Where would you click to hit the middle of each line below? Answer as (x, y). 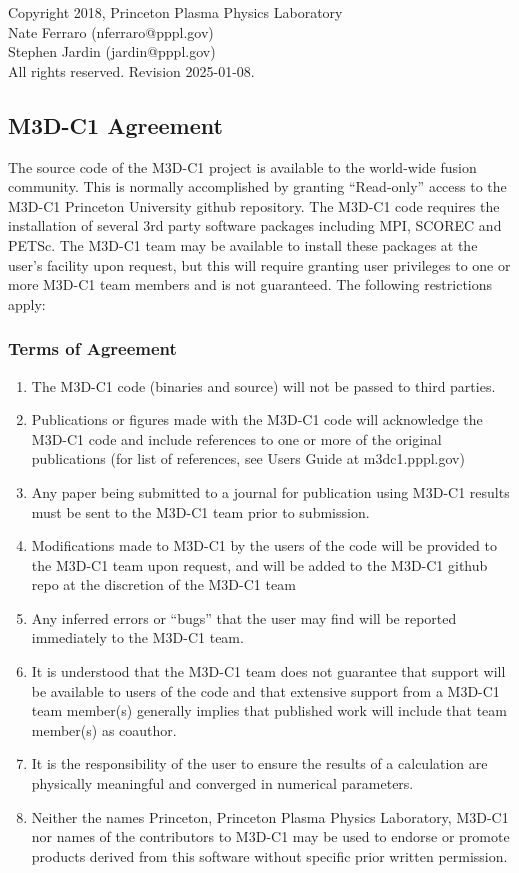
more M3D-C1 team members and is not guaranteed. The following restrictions (250, 284)
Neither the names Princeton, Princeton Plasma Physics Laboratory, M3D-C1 (270, 816)
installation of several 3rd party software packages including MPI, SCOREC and (255, 225)
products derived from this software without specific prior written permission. (269, 855)
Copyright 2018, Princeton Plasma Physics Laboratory (175, 12)
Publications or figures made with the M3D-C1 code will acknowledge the (257, 419)
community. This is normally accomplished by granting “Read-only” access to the (257, 186)
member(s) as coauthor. (104, 729)
